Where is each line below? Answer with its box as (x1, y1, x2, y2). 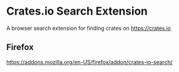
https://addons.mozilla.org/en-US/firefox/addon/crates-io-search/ (6, 58, 173, 65)
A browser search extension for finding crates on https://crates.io (6, 24, 171, 32)
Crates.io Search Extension (6, 4, 148, 18)
